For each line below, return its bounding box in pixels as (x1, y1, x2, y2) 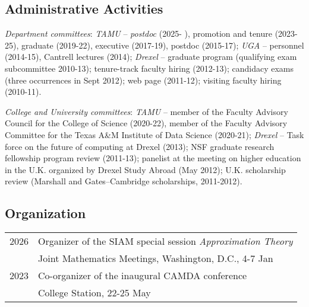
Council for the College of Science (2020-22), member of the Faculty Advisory (5, 117, 288, 129)
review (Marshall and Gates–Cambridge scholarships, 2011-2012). (5, 175, 242, 187)
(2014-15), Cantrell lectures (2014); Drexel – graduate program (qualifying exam (5, 50, 297, 63)
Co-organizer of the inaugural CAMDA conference (38, 268, 247, 283)
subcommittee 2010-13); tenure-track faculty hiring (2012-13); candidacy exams (5, 62, 294, 74)
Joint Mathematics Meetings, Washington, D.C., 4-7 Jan (38, 251, 273, 266)
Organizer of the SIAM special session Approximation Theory (38, 234, 293, 248)
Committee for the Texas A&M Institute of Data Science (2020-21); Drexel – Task (5, 128, 304, 140)
